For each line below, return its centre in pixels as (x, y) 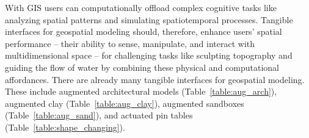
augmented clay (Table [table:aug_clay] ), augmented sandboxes (125, 103)
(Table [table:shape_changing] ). (65, 127)
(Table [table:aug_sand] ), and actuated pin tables (99, 115)
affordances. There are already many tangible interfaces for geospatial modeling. (155, 79)
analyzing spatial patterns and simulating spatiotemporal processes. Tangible (149, 19)
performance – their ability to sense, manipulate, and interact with (130, 43)
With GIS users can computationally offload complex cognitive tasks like (141, 7)
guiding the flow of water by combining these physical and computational (142, 67)
